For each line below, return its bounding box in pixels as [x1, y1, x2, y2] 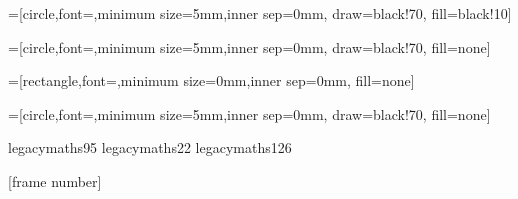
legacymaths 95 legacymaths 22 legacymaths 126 [8, 137, 292, 158]
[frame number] [8, 170, 102, 191]
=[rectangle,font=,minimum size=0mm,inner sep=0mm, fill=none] [8, 70, 415, 91]
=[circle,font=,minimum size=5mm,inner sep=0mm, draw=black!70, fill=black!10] [8, 3, 512, 23]
